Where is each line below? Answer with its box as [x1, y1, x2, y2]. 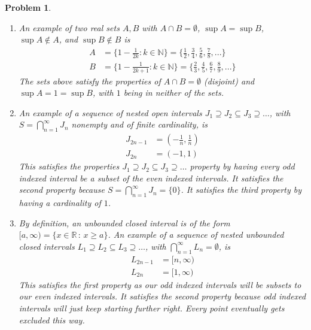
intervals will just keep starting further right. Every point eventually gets [19, 301, 285, 314]
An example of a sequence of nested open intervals [19, 106, 202, 119]
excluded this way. [19, 313, 85, 326]
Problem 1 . [5, 1, 51, 13]
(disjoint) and [204, 74, 255, 87]
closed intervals [19, 240, 75, 252]
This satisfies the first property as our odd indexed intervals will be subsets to [19, 278, 301, 290]
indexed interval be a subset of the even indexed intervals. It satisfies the [19, 171, 283, 184]
